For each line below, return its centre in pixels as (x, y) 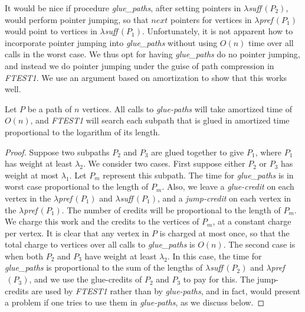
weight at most (32, 175)
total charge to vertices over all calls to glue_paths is (100, 244)
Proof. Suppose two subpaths (57, 152)
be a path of (50, 108)
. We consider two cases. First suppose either (164, 163)
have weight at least (121, 256)
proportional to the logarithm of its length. (83, 131)
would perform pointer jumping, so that (77, 19)
